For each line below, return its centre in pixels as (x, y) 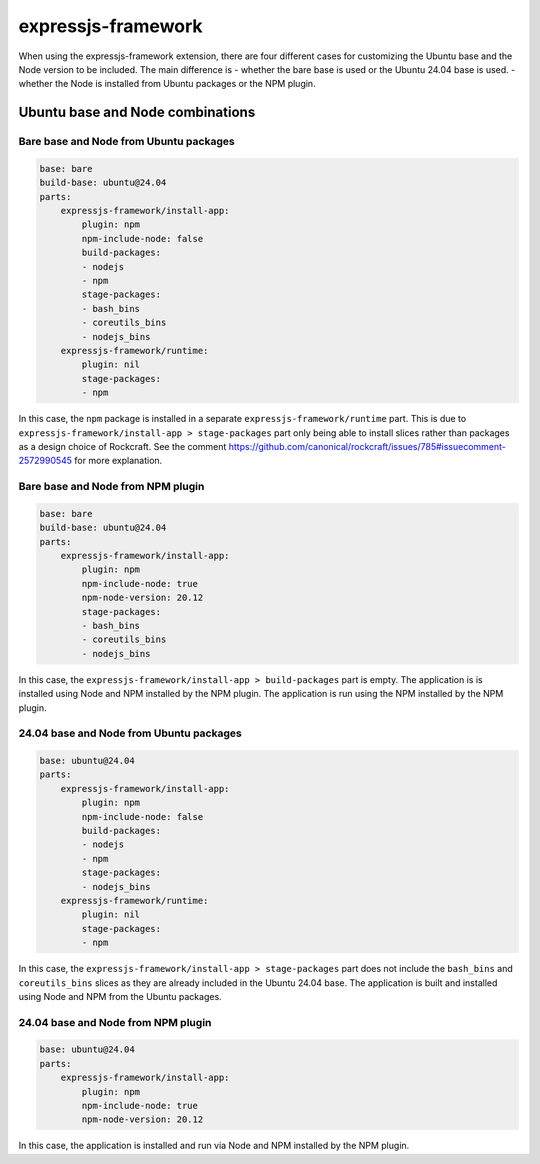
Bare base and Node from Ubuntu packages (126, 142)
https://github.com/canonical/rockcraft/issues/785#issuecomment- (367, 446)
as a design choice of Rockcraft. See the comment (122, 446)
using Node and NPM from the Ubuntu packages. (120, 996)
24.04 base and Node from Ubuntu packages (130, 733)
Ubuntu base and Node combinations (137, 112)
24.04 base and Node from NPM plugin (115, 1022)
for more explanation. (118, 461)
